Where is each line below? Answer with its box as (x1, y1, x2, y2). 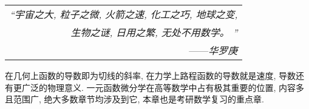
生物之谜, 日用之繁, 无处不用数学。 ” (70, 25, 238, 39)
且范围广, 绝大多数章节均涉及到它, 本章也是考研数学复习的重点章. (5, 93, 264, 105)
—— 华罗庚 (189, 43, 238, 57)
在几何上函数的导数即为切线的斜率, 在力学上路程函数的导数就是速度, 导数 (5, 69, 296, 81)
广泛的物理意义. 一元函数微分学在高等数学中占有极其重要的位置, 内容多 (21, 81, 305, 93)
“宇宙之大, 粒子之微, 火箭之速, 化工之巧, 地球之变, (10, 7, 238, 21)
